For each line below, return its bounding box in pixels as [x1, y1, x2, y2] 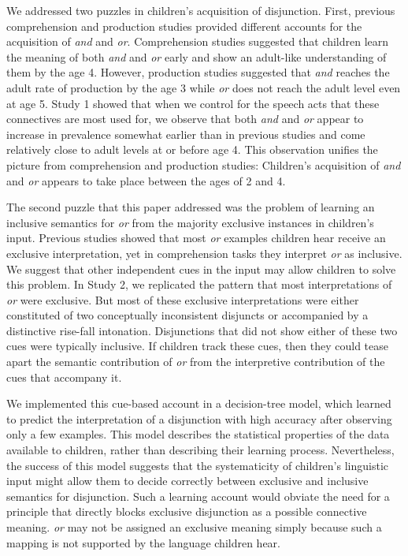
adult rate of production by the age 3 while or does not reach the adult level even [6, 79, 401, 95]
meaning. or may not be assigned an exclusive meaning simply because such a [6, 519, 382, 535]
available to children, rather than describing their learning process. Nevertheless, [6, 442, 395, 458]
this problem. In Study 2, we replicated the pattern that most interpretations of [6, 276, 392, 293]
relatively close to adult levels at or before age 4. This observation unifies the [6, 141, 378, 158]
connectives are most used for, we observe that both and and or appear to [6, 110, 364, 127]
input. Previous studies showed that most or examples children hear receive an [6, 229, 386, 246]
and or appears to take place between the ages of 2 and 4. [6, 172, 286, 188]
